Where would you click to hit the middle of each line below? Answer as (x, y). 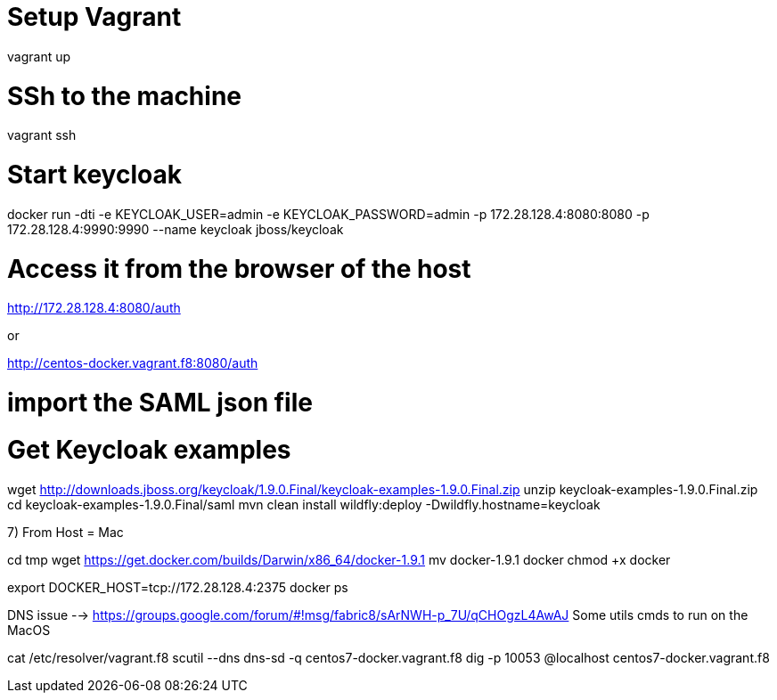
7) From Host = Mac (65, 532)
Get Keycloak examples (149, 449)
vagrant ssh (42, 135)
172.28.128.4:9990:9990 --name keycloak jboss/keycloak (176, 229)
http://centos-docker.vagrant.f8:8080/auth (133, 363)
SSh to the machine (124, 96)
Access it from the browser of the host (239, 269)
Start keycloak (94, 175)
